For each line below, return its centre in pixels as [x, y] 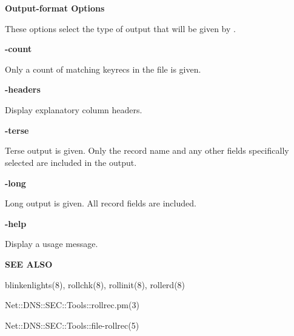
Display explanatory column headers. [74, 110]
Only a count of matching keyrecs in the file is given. [103, 69]
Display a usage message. [52, 244]
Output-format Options [55, 8]
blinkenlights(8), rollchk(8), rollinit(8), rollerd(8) [95, 284]
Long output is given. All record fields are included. [101, 203]
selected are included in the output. [71, 162]
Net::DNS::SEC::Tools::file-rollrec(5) [72, 325]
